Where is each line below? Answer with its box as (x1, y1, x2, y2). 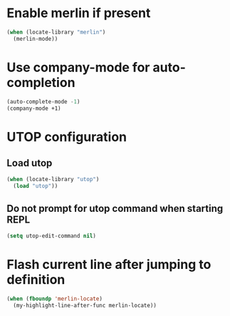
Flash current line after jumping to (6, 257, 211, 272)
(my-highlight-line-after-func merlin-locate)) (13, 302, 157, 309)
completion (6, 74, 75, 91)
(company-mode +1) (6, 105, 61, 112)
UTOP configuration (6, 128, 127, 145)
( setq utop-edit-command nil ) (6, 232, 97, 240)
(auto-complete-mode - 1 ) (6, 98, 80, 105)
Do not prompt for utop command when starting (6, 202, 224, 215)
